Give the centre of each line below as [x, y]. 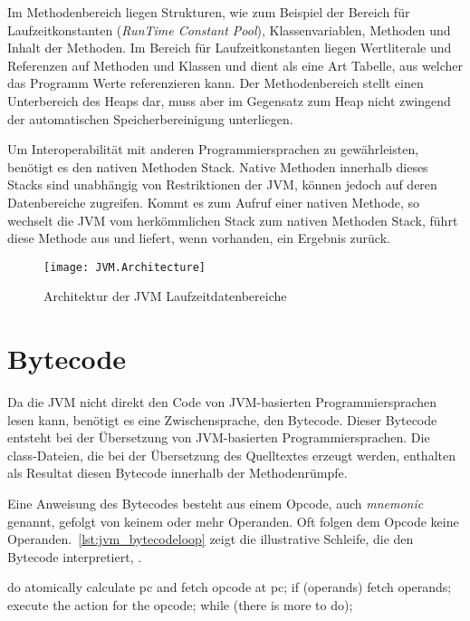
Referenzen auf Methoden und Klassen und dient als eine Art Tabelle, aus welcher [235, 65]
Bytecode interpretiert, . [75, 556]
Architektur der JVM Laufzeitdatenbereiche [165, 296]
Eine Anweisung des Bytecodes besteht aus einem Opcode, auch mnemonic [216, 504]
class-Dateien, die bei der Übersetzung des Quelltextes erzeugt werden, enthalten [231, 455]
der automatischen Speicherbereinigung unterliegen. [150, 118]
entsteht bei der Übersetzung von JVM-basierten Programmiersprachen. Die [219, 437]
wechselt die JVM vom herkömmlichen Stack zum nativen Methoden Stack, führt [233, 220]
